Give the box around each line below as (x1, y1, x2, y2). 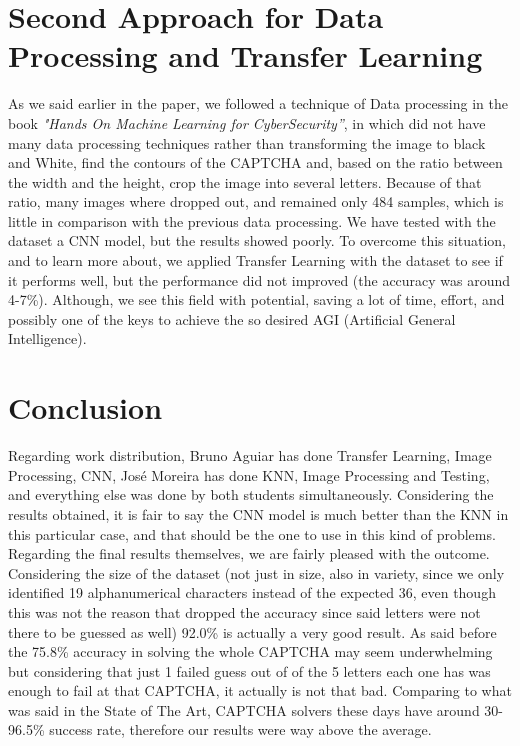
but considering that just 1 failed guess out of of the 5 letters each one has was (8, 660, 491, 681)
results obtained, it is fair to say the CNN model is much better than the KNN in (8, 503, 509, 524)
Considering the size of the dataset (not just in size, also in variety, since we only (8, 562, 505, 583)
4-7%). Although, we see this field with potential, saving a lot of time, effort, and (8, 289, 505, 310)
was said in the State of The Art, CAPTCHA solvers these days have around (8, 699, 480, 720)
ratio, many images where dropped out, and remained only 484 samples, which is (8, 191, 504, 212)
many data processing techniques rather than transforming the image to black (8, 132, 486, 153)
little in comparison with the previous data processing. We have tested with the (8, 210, 496, 231)
